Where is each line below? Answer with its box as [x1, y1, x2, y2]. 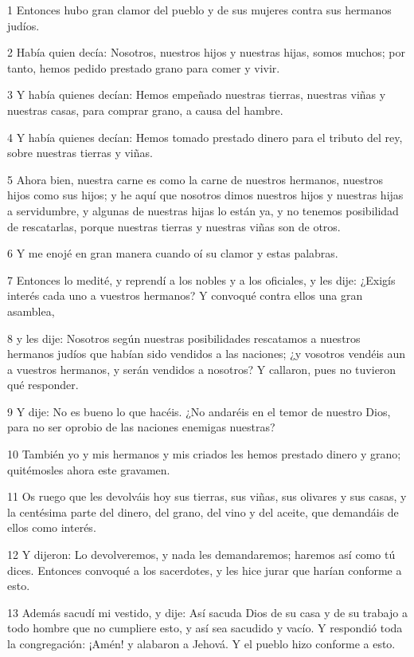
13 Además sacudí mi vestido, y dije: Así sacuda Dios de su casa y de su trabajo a [7, 604, 408, 620]
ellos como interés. [7, 519, 96, 536]
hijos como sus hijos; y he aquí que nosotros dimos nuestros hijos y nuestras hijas [7, 187, 404, 203]
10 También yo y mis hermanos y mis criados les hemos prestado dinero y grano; [7, 446, 401, 462]
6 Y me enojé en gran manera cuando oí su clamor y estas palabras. [7, 245, 338, 262]
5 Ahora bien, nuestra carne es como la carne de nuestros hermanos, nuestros [7, 171, 384, 187]
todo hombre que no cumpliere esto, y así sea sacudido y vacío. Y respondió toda [7, 620, 403, 636]
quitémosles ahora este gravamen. [7, 461, 170, 478]
